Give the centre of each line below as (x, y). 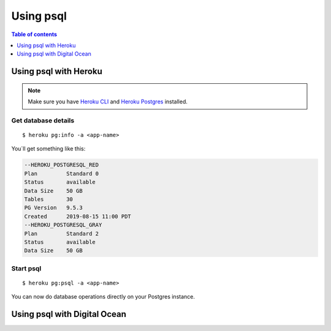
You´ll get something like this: (48, 149)
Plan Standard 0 (62, 173)
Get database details (43, 121)
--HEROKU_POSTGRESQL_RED (62, 165)
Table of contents (34, 34)
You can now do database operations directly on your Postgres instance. (103, 297)
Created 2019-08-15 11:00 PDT (78, 216)
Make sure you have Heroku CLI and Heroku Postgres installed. (108, 102)
